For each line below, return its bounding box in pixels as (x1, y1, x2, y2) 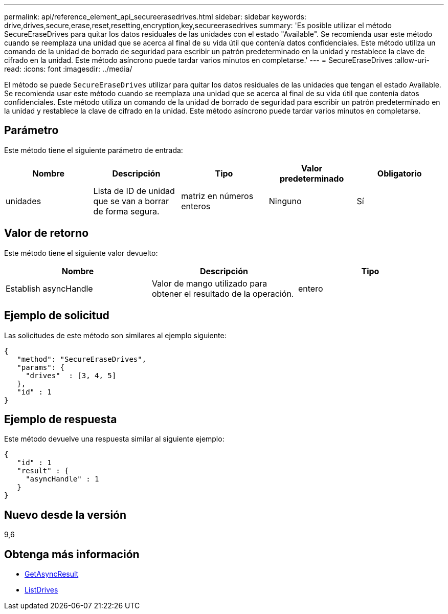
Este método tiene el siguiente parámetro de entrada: (4, 145, 183, 155)
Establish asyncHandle (6, 283, 93, 294)
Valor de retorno (4, 227, 89, 240)
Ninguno (268, 195, 302, 206)
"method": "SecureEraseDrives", (17, 355, 147, 363)
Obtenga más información (4, 547, 140, 561)
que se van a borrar (93, 195, 169, 206)
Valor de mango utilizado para (151, 278, 267, 289)
